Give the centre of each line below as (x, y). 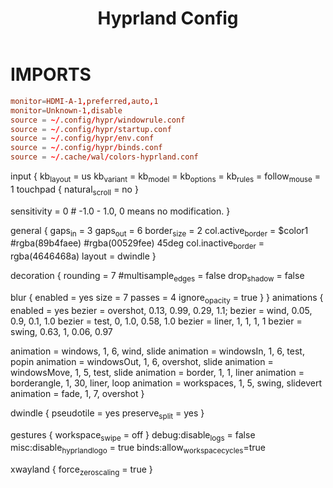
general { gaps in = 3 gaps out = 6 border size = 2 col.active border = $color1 (159, 231)
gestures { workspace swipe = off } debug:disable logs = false (133, 435)
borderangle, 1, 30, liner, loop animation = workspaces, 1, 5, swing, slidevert (166, 383)
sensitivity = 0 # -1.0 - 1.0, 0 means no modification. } (120, 211)
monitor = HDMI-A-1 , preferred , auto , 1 (84, 101)
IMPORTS (51, 74)
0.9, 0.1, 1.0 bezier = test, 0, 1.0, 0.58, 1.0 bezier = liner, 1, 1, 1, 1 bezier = (156, 321)
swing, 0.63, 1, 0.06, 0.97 (61, 331)
